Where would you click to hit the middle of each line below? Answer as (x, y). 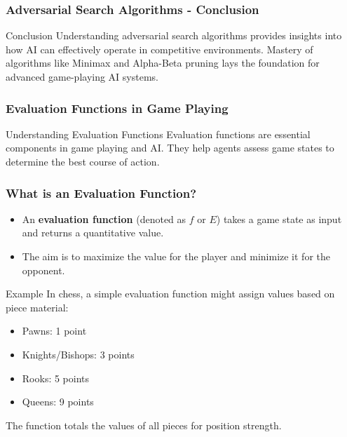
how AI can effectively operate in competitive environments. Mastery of (159, 49)
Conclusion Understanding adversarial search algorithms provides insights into (174, 35)
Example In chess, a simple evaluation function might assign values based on (170, 294)
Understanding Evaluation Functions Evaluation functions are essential (158, 134)
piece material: (37, 307)
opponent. (43, 270)
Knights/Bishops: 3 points (78, 354)
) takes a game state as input (279, 218)
